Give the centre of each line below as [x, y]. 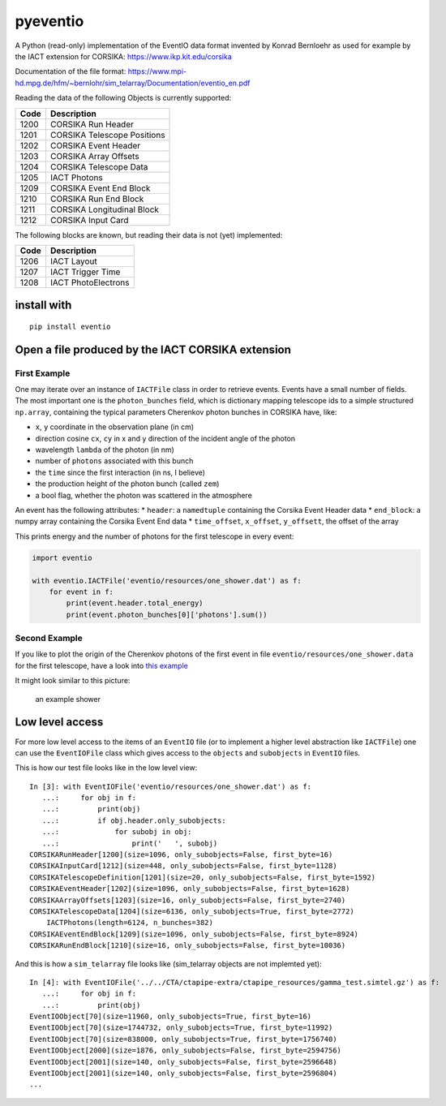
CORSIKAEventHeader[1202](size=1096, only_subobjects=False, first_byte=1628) [190, 889]
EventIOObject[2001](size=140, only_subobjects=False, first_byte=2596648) [183, 1062]
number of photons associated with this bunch [114, 461]
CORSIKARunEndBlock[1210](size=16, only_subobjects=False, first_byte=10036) [188, 946]
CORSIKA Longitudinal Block [105, 209]
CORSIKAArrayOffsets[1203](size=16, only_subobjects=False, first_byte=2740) [188, 900]
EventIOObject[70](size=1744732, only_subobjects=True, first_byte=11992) [181, 1028]
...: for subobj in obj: [117, 832]
